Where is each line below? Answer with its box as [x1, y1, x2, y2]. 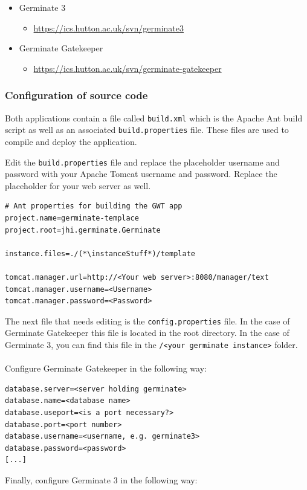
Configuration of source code [5, 88, 148, 103]
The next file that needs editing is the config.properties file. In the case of [5, 314, 290, 327]
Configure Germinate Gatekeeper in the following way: [5, 362, 207, 375]
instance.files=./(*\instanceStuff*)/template [5, 249, 195, 258]
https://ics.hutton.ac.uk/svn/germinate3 [33, 21, 184, 34]
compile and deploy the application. [5, 135, 137, 147]
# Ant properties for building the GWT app [5, 202, 183, 211]
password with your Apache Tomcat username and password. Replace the [5, 167, 277, 180]
